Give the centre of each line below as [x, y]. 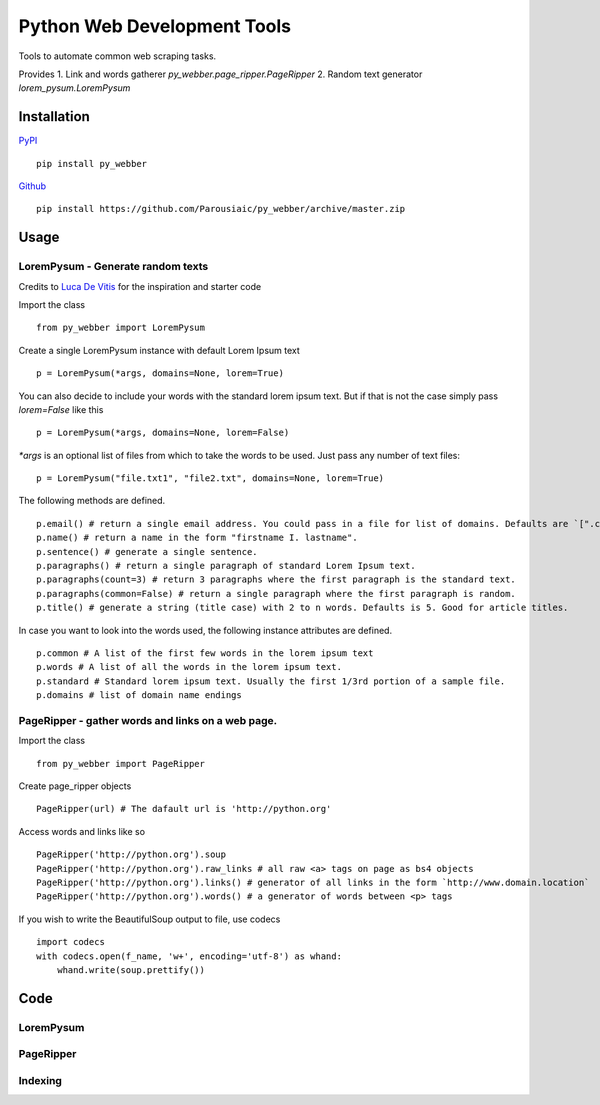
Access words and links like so [81, 831]
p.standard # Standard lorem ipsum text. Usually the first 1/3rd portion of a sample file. [271, 681]
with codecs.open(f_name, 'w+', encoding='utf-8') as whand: [189, 956]
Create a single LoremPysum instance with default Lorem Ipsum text [159, 350]
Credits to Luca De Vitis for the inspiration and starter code [140, 286]
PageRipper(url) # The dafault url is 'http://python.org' [184, 809]
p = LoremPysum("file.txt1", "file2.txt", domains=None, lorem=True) [210, 478]
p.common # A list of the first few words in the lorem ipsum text [205, 653]
